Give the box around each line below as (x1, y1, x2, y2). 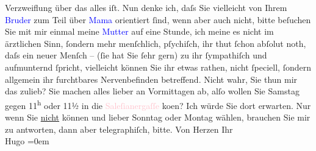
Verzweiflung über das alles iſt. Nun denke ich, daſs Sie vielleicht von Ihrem (5, 1, 287, 13)
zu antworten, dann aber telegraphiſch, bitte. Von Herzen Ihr (5, 122, 233, 135)
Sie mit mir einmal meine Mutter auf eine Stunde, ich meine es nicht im (5, 25, 274, 38)
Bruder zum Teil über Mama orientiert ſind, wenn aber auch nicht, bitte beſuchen (5, 13, 311, 26)
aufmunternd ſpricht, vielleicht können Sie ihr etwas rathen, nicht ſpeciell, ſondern (5, 60, 311, 73)
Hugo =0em (5, 135, 49, 147)
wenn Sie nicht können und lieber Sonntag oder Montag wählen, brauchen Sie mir (5, 111, 311, 123)
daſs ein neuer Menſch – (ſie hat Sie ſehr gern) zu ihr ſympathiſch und (5, 49, 267, 61)
